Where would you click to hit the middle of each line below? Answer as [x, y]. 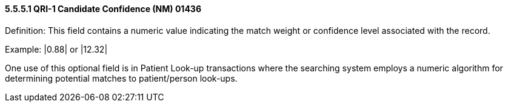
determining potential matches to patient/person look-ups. [121, 78]
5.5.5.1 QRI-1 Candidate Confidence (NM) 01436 [103, 9]
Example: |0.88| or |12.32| [56, 49]
